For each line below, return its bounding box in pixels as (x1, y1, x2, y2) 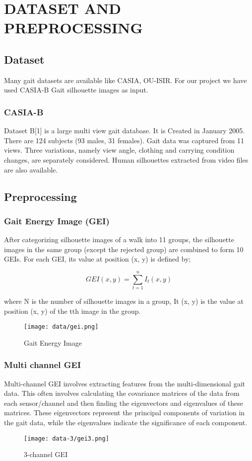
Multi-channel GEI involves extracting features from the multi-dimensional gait (4, 378, 245, 388)
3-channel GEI (24, 449, 68, 460)
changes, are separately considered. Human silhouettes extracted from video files (4, 154, 249, 165)
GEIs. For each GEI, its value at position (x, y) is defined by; (4, 254, 191, 264)
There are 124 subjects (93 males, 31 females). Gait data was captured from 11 (4, 135, 244, 145)
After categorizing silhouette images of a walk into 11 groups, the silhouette (4, 234, 234, 245)
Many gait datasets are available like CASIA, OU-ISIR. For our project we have (4, 75, 247, 85)
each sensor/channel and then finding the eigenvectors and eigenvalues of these (4, 397, 243, 408)
